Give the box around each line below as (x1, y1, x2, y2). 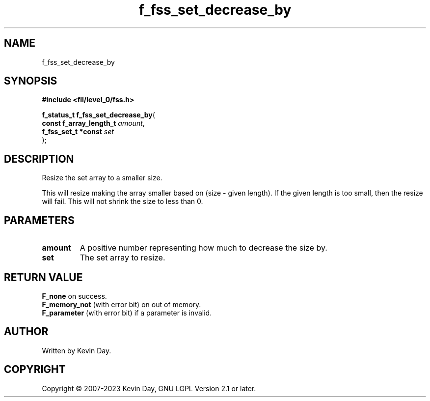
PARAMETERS (4, 214, 75, 227)
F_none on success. (42, 291, 107, 300)
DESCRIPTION (4, 152, 74, 165)
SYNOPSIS (4, 75, 57, 87)
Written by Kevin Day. (42, 346, 111, 355)
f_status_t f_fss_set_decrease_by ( (42, 111, 155, 119)
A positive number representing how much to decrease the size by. (80, 243, 327, 253)
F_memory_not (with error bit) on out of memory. (42, 300, 201, 309)
